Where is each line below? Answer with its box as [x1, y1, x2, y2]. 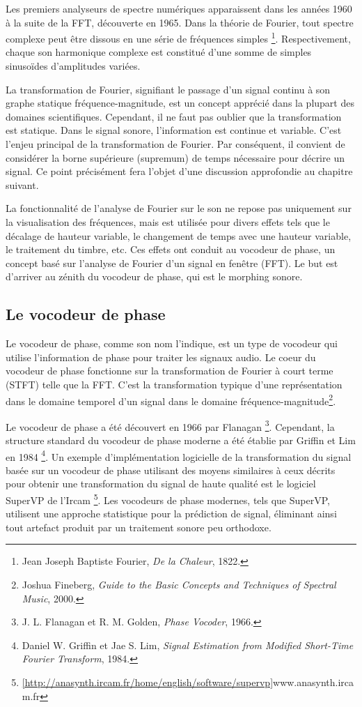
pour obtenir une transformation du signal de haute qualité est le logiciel [6, 476, 316, 491]
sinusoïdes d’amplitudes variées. [6, 59, 141, 73]
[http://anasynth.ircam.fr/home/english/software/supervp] [22, 675, 274, 690]
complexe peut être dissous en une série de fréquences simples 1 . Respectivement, [6, 29, 351, 45]
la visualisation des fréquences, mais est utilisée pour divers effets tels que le [6, 214, 330, 229]
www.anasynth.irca [273, 675, 354, 690]
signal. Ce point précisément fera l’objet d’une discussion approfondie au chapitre [6, 164, 353, 178]
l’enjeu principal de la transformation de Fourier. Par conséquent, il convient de [6, 137, 345, 151]
